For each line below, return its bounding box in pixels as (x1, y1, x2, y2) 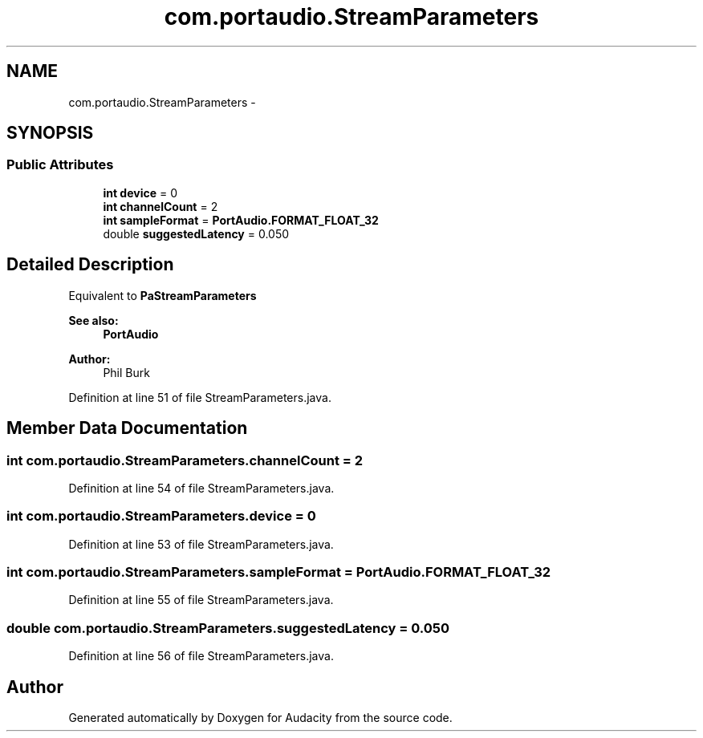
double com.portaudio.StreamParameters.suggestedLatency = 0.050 (6, 619, 450, 636)
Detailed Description (6, 254, 174, 275)
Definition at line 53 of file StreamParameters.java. (68, 537, 334, 551)
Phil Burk (103, 365, 150, 379)
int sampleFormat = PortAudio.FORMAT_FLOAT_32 (103, 213, 379, 227)
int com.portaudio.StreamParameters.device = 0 (6, 508, 316, 525)
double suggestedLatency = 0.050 (103, 226, 290, 241)
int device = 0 (103, 185, 178, 200)
